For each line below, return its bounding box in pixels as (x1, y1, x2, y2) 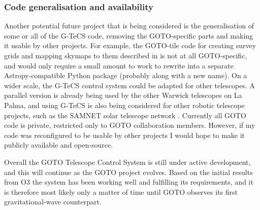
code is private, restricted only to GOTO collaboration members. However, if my (4, 120, 255, 130)
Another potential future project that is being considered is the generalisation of (4, 20, 254, 31)
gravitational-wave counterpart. (4, 196, 102, 207)
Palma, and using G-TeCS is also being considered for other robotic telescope (4, 99, 245, 110)
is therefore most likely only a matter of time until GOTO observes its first (4, 186, 238, 197)
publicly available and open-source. (4, 139, 113, 150)
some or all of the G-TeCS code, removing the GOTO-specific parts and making (4, 30, 253, 41)
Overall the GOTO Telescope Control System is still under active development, (4, 156, 251, 167)
